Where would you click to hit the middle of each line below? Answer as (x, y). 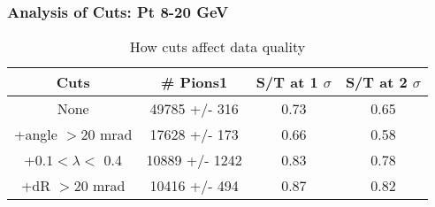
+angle (36, 134)
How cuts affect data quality (217, 47)
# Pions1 (195, 82)
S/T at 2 (376, 82)
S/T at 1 (287, 82)
